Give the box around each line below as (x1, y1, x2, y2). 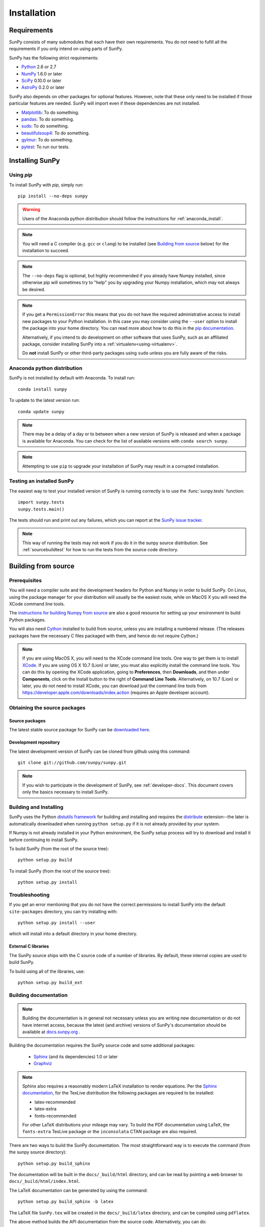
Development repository (9, 739, 60, 746)
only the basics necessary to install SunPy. (22, 789, 109, 795)
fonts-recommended (34, 1113, 77, 1119)
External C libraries (9, 943, 49, 949)
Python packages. (9, 616, 46, 623)
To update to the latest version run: (9, 398, 80, 403)
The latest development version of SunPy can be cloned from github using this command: (9, 748, 191, 754)
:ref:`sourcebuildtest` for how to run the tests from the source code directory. (22, 547, 179, 553)
